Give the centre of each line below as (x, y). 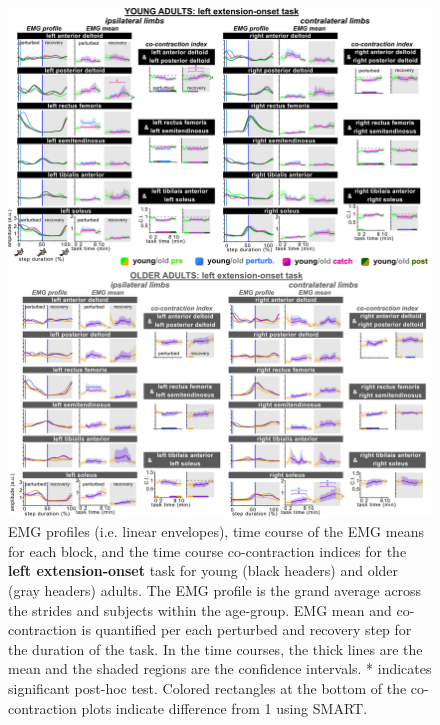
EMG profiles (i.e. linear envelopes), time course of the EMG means (216, 531)
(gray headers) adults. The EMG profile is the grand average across (215, 589)
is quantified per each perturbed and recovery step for (246, 629)
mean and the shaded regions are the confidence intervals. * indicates (220, 668)
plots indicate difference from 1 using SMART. (224, 707)
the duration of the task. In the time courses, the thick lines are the (215, 648)
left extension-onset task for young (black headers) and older (203, 570)
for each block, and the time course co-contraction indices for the (207, 550)
